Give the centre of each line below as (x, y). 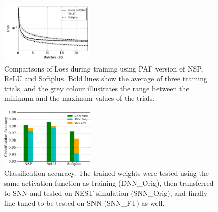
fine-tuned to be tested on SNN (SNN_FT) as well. (84, 203)
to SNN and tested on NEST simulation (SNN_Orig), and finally (106, 193)
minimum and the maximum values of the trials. (80, 98)
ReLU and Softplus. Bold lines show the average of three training (106, 78)
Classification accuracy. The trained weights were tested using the (106, 173)
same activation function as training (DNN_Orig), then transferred (109, 183)
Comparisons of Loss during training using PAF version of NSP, (104, 68)
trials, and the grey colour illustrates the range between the (97, 88)
